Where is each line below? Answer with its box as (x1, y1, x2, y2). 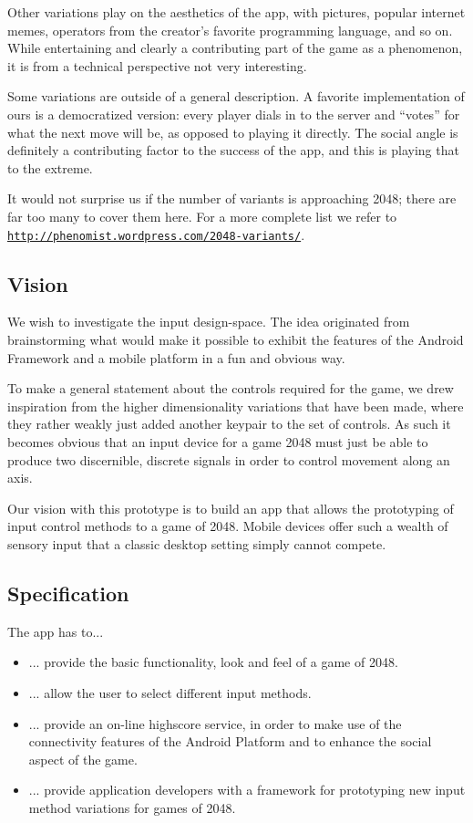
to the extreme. (7, 158, 93, 177)
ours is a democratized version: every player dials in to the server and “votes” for (7, 104, 460, 123)
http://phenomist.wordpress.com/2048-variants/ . (7, 224, 305, 244)
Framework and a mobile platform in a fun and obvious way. (7, 348, 345, 367)
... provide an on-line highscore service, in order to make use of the (28, 714, 402, 733)
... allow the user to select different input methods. (28, 682, 312, 702)
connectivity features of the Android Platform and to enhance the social (28, 732, 432, 751)
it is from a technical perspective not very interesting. (7, 56, 307, 75)
